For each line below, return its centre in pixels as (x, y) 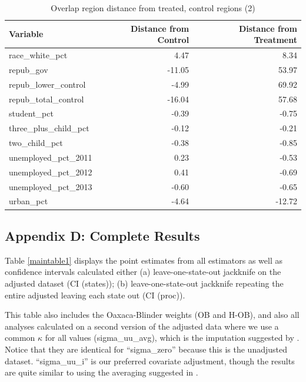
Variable (26, 34)
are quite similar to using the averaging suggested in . (102, 372)
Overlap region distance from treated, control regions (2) (153, 8)
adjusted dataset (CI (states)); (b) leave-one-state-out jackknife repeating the (144, 283)
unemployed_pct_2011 (51, 157)
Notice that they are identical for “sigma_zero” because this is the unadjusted (146, 349)
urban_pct (29, 201)
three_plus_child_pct (49, 128)
